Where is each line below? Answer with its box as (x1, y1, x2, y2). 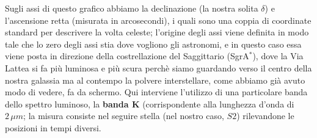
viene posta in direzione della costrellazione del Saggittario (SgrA (5, 49, 249, 62)
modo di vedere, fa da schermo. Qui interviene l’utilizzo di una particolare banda (5, 85, 308, 98)
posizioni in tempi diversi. (5, 121, 101, 134)
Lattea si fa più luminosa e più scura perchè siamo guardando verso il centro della (5, 61, 312, 74)
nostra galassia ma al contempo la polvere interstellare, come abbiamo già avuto (5, 73, 305, 86)
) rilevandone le (236, 109, 294, 122)
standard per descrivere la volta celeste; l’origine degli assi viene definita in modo (5, 26, 309, 38)
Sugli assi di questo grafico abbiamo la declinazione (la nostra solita (5, 2, 258, 14)
